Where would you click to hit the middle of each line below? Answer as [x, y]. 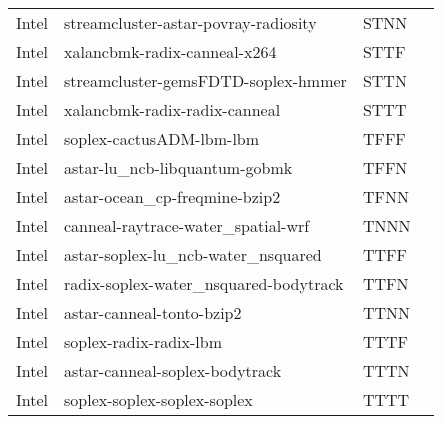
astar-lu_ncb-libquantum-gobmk [178, 167]
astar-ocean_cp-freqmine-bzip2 [172, 196]
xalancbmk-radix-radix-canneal [172, 109]
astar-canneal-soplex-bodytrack [173, 370]
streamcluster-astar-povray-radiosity [190, 22]
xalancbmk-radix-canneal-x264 [170, 51]
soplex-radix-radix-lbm [143, 341]
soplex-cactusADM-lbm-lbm [162, 138]
